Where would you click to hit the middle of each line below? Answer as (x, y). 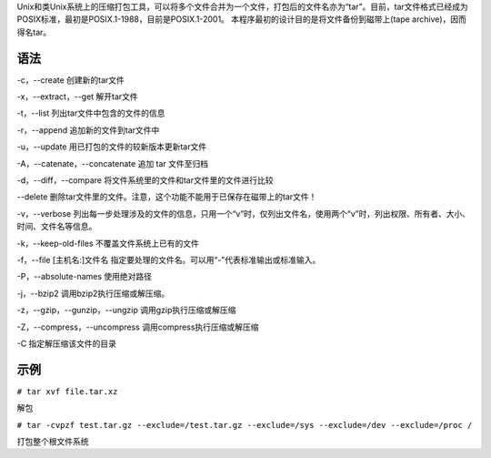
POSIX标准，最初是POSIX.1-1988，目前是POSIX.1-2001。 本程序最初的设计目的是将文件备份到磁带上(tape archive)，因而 (242, 19)
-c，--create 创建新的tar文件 (70, 80)
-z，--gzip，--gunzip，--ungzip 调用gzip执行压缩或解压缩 (126, 310)
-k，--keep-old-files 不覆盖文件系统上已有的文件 (108, 243)
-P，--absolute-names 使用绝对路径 (85, 277)
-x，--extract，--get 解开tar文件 (77, 97)
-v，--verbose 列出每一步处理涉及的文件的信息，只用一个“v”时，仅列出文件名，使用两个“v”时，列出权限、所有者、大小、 (244, 213)
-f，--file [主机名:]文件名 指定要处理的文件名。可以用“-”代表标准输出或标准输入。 (169, 260)
